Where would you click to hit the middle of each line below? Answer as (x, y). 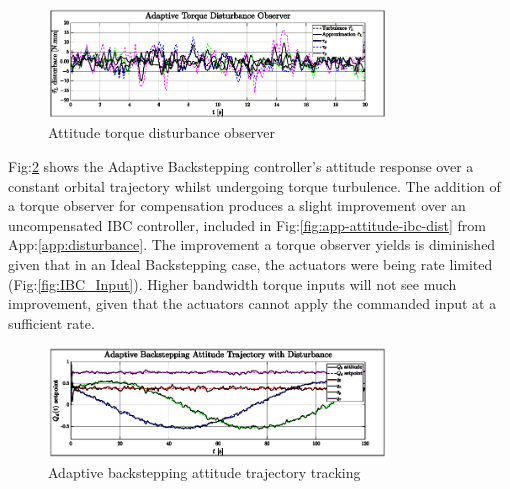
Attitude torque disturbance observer (162, 132)
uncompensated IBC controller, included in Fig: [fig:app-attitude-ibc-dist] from (247, 224)
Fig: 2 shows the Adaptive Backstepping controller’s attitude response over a (241, 166)
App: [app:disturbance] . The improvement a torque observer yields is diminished (252, 244)
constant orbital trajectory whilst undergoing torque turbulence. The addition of (254, 185)
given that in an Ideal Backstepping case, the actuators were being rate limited (250, 263)
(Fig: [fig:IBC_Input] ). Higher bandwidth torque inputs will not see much (232, 283)
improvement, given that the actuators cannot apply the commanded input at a (252, 303)
